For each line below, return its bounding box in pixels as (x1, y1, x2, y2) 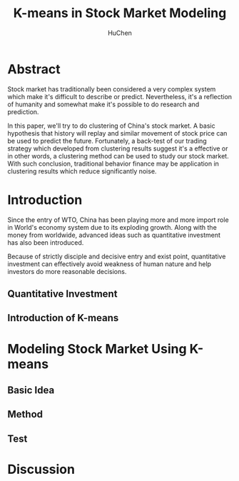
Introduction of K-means (7, 312, 119, 324)
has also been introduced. (7, 238, 84, 247)
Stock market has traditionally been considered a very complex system (7, 84, 216, 93)
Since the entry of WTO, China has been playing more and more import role (7, 216, 230, 224)
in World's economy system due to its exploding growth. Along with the (7, 223, 218, 231)
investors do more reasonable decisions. (7, 267, 127, 275)
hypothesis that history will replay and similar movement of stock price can (7, 128, 228, 137)
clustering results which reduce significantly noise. (7, 166, 157, 176)
